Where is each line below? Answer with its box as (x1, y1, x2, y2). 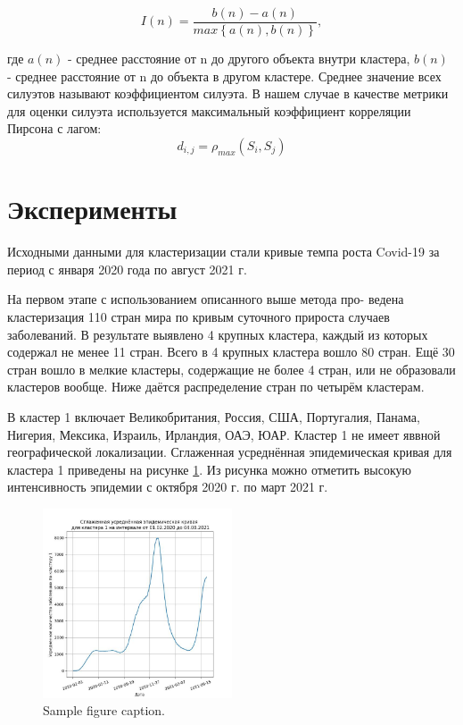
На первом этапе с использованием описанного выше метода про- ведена (7, 290, 404, 308)
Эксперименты (7, 190, 178, 227)
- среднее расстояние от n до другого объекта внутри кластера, (67, 49, 410, 68)
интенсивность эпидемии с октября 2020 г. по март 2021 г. (7, 477, 328, 496)
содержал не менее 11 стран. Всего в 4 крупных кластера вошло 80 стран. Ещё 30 (7, 342, 455, 361)
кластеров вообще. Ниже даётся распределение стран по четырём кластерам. (7, 377, 425, 396)
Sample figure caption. (43, 701, 165, 720)
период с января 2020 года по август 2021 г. (7, 259, 247, 278)
